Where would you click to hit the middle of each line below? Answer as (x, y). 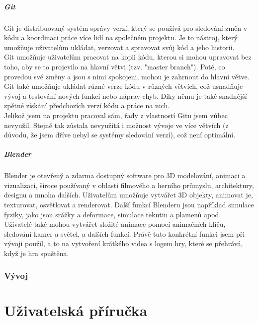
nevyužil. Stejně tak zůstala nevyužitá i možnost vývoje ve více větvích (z (116, 125)
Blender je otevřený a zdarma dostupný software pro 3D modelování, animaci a (125, 175)
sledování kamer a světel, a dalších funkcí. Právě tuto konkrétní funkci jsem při (125, 233)
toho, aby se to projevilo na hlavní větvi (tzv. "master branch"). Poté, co (115, 66)
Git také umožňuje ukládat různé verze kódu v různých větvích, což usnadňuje (124, 86)
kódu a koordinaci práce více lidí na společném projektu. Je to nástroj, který (121, 37)
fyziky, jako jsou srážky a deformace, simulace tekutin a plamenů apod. (113, 214)
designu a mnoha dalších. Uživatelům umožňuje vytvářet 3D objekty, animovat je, (129, 195)
